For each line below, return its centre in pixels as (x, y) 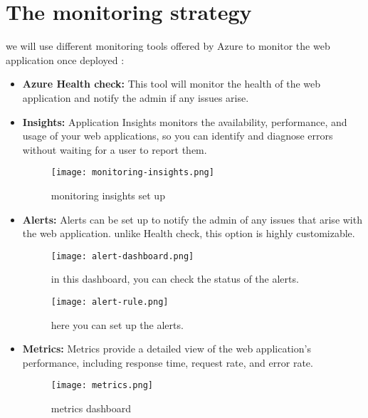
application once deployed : (65, 59)
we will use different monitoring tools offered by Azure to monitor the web (168, 46)
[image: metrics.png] (102, 386)
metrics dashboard (91, 408)
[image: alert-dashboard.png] (122, 256)
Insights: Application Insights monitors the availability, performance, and (185, 121)
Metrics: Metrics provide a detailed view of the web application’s (167, 349)
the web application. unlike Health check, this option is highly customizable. (189, 233)
